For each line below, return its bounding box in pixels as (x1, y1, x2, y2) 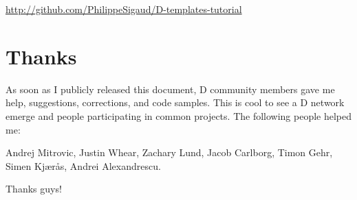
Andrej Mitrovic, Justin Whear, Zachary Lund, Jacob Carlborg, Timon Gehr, (6, 145, 333, 160)
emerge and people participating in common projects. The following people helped (6, 108, 352, 123)
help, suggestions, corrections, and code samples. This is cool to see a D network (6, 95, 345, 110)
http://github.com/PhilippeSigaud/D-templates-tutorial (6, 2, 242, 16)
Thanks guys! (6, 182, 62, 196)
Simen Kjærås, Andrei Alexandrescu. (6, 158, 161, 173)
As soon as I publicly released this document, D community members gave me (6, 82, 335, 96)
